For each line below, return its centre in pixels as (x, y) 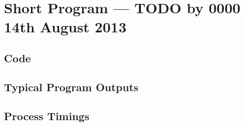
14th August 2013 (65, 27)
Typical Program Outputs (71, 87)
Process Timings (47, 115)
